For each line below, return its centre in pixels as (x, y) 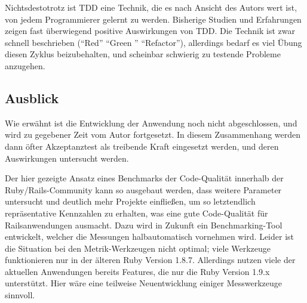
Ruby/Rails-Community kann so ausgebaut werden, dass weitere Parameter (143, 189)
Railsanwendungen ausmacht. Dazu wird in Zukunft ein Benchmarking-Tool (144, 225)
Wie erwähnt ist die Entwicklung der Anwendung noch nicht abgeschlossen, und (151, 123)
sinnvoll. (20, 295)
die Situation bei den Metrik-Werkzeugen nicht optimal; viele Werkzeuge (138, 248)
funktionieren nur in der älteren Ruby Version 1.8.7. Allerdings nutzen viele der (150, 260)
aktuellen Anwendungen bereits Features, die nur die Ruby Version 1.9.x (137, 271)
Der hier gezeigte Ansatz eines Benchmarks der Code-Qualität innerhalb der (144, 178)
